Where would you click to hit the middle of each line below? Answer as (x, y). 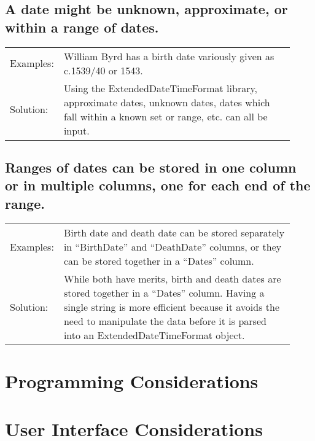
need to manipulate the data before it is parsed (165, 321)
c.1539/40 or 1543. (103, 70)
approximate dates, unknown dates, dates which (167, 102)
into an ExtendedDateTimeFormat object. (154, 335)
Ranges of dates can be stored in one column (151, 167)
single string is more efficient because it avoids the (172, 306)
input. (76, 130)
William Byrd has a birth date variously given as (169, 56)
